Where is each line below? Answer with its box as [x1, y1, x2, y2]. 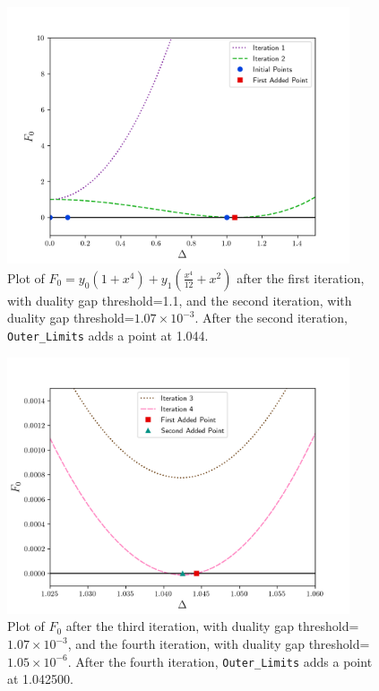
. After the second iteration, [194, 308, 348, 327]
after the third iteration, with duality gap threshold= [65, 617, 359, 635]
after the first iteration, [237, 268, 365, 287]
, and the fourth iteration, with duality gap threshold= [67, 635, 370, 652]
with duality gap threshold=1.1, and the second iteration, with [7, 290, 352, 309]
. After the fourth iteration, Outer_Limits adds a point [67, 652, 373, 670]
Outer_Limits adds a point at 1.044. [7, 325, 209, 344]
